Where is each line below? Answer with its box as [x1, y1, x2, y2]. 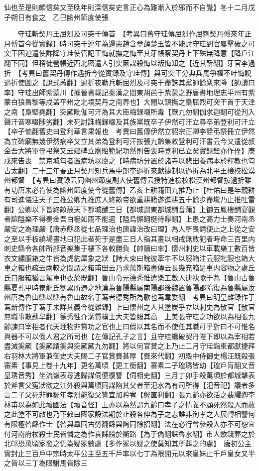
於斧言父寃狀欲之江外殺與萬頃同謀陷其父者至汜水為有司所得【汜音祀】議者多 [4, 379, 255, 390]
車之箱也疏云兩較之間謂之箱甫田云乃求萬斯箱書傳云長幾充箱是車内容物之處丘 [4, 262, 255, 273]
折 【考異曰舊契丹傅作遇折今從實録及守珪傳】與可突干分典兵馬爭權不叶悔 [4, 67, 245, 78]
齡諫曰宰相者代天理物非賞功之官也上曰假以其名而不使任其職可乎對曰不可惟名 [4, 321, 255, 331]
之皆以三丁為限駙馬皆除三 [4, 458, 88, 468]
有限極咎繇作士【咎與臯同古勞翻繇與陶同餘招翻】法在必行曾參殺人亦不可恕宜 [4, 418, 255, 429]
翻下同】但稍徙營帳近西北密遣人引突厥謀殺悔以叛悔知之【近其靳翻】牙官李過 [4, 57, 255, 68]
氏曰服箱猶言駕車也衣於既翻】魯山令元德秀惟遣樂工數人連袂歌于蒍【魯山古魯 [4, 272, 255, 283]
